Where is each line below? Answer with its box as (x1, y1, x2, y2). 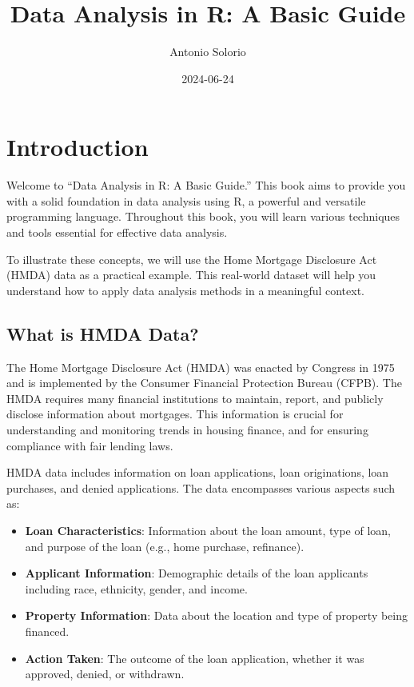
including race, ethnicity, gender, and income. (25, 580, 248, 597)
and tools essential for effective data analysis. (6, 224, 228, 241)
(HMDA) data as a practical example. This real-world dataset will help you (6, 266, 376, 283)
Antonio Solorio (169, 43, 246, 60)
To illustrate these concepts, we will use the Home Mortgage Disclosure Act (6, 250, 377, 267)
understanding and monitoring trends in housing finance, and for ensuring (6, 421, 368, 437)
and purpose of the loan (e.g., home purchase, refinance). (25, 537, 305, 554)
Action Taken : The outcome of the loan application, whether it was (25, 649, 364, 666)
